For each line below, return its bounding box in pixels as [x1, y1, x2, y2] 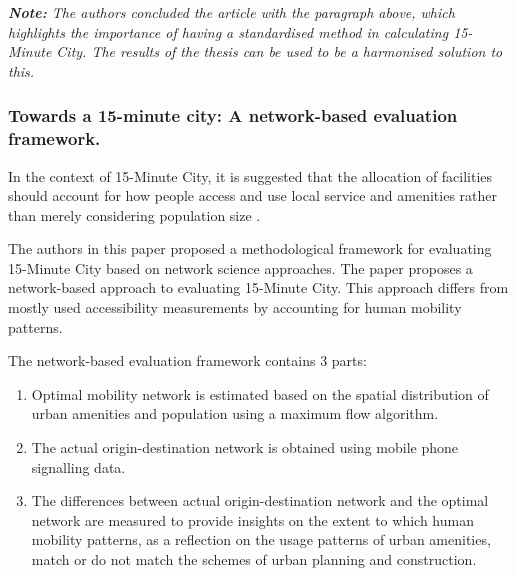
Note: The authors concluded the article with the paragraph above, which [8, 2, 455, 22]
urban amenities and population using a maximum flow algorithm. [31, 403, 439, 424]
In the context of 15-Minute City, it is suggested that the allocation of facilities [8, 165, 493, 186]
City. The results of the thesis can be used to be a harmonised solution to [56, 41, 503, 62]
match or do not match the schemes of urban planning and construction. [31, 549, 477, 570]
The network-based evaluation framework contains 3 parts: [8, 350, 367, 371]
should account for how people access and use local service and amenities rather [8, 185, 498, 206]
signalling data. [31, 456, 126, 477]
